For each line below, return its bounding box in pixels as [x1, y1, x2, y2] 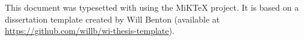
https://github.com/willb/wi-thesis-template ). [5, 24, 175, 37]
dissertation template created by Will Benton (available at [5, 12, 220, 25]
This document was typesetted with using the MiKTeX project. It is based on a [5, 1, 299, 13]
